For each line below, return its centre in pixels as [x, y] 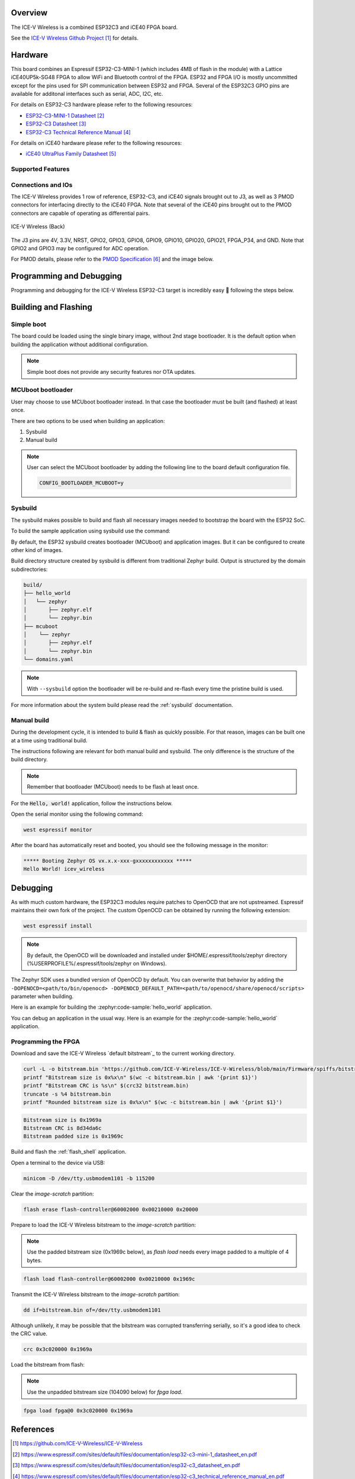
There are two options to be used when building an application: [88, 421]
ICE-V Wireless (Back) [38, 227]
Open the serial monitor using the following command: [77, 814]
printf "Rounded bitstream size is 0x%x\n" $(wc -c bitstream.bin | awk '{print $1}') [153, 1102]
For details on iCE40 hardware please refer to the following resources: [96, 143]
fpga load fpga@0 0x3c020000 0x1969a [78, 1410]
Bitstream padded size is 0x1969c [73, 1136]
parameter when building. [42, 996]
